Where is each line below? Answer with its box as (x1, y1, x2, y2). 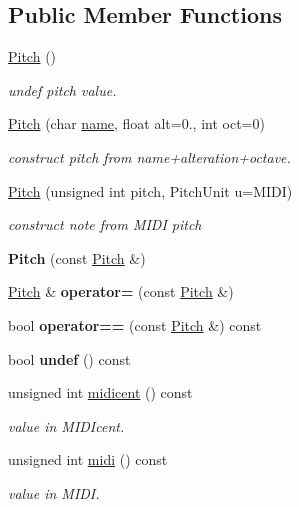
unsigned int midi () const (8, 449, 168, 470)
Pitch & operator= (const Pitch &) (8, 281, 234, 302)
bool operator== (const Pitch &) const (8, 314, 262, 335)
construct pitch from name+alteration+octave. (8, 146, 291, 167)
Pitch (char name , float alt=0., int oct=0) (8, 113, 265, 134)
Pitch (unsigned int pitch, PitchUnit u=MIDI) (8, 180, 293, 201)
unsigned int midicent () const (8, 382, 193, 403)
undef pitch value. (8, 79, 117, 100)
